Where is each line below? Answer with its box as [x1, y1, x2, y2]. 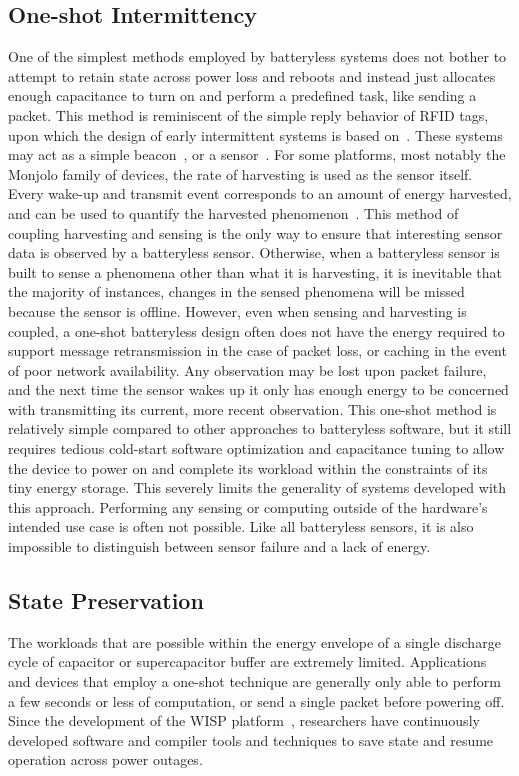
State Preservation [8, 585, 204, 616]
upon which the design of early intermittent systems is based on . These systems [8, 124, 503, 145]
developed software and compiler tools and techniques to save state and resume [8, 729, 494, 750]
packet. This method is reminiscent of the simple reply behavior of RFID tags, [8, 104, 489, 125]
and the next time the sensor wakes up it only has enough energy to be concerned [8, 379, 509, 400]
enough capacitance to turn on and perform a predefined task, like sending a [8, 85, 477, 106]
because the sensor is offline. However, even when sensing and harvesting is [8, 300, 467, 321]
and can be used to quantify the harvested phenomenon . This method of [8, 202, 459, 223]
